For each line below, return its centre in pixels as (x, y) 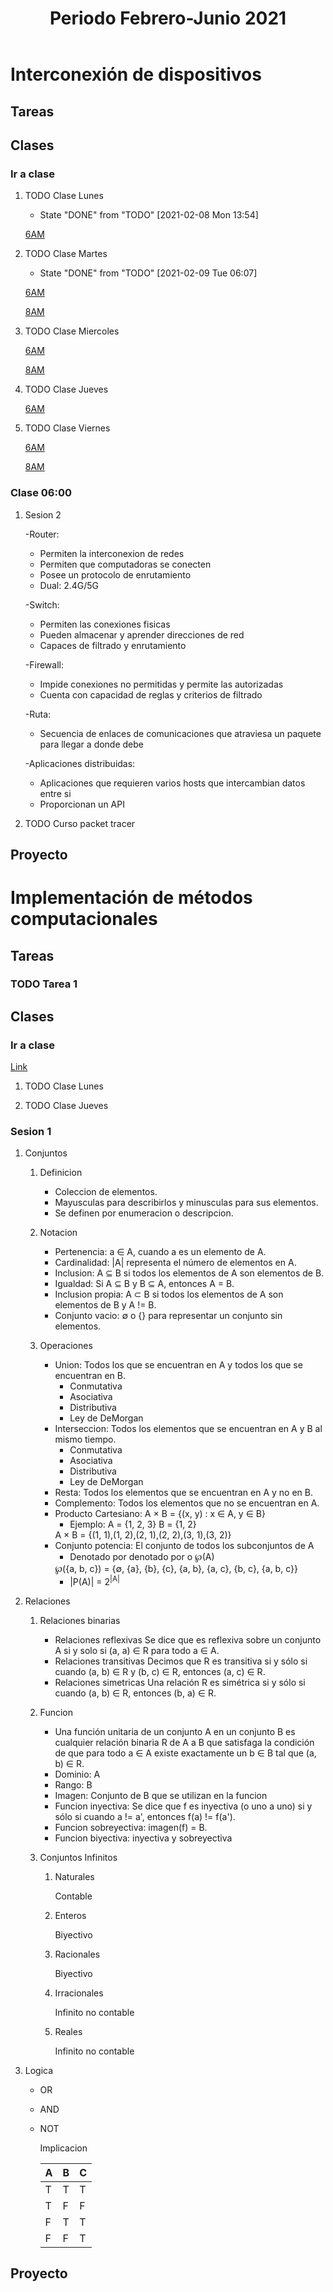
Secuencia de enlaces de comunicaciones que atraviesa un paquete (180, 733)
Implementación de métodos (131, 898)
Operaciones (66, 1346)
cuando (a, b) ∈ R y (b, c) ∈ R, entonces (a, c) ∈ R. (160, 1672)
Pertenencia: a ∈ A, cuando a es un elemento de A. (160, 1252)
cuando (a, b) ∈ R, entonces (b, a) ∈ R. (135, 1693)
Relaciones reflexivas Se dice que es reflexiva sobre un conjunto (188, 1640)
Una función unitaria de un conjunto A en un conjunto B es (175, 1732)
